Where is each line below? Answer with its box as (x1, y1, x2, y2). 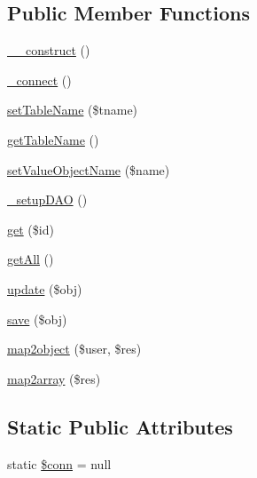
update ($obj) (7, 279, 82, 298)
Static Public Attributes (7, 412, 233, 440)
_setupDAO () (7, 190, 88, 209)
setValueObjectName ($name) (7, 160, 170, 179)
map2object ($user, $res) (7, 339, 142, 358)
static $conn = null (7, 454, 112, 473)
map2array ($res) (7, 369, 101, 387)
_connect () (7, 70, 72, 89)
